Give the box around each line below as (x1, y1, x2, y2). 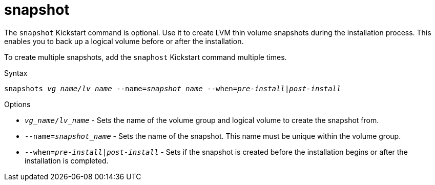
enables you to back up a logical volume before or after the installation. (4, 36, 244, 46)
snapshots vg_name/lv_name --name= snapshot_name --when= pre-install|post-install (4, 84, 341, 93)
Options (4, 99, 31, 109)
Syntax (4, 68, 28, 77)
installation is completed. (25, 156, 109, 165)
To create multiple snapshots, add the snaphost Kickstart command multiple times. (4, 52, 287, 61)
